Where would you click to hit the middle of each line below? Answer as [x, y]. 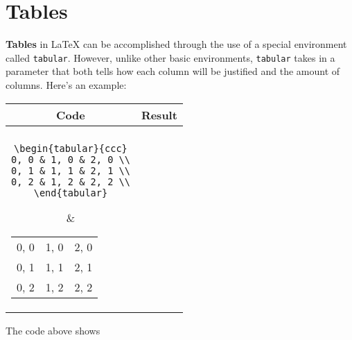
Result [159, 114]
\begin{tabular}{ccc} [71, 148]
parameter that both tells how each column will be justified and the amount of [173, 71]
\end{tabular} [71, 193]
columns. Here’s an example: [66, 84]
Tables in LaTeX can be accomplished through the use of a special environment [176, 44]
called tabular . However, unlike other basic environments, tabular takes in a [170, 57]
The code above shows [53, 330]
